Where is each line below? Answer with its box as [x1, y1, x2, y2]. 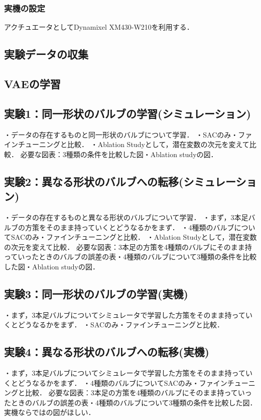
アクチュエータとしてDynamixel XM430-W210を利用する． [4, 22, 194, 32]
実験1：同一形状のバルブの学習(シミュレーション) [4, 105, 251, 121]
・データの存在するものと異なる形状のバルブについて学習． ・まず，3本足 [4, 212, 248, 222]
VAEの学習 [4, 76, 61, 91]
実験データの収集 [4, 46, 88, 62]
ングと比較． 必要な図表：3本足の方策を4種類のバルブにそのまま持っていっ [4, 387, 252, 398]
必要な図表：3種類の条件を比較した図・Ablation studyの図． [20, 149, 218, 159]
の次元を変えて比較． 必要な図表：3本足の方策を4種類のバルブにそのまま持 [4, 241, 252, 252]
